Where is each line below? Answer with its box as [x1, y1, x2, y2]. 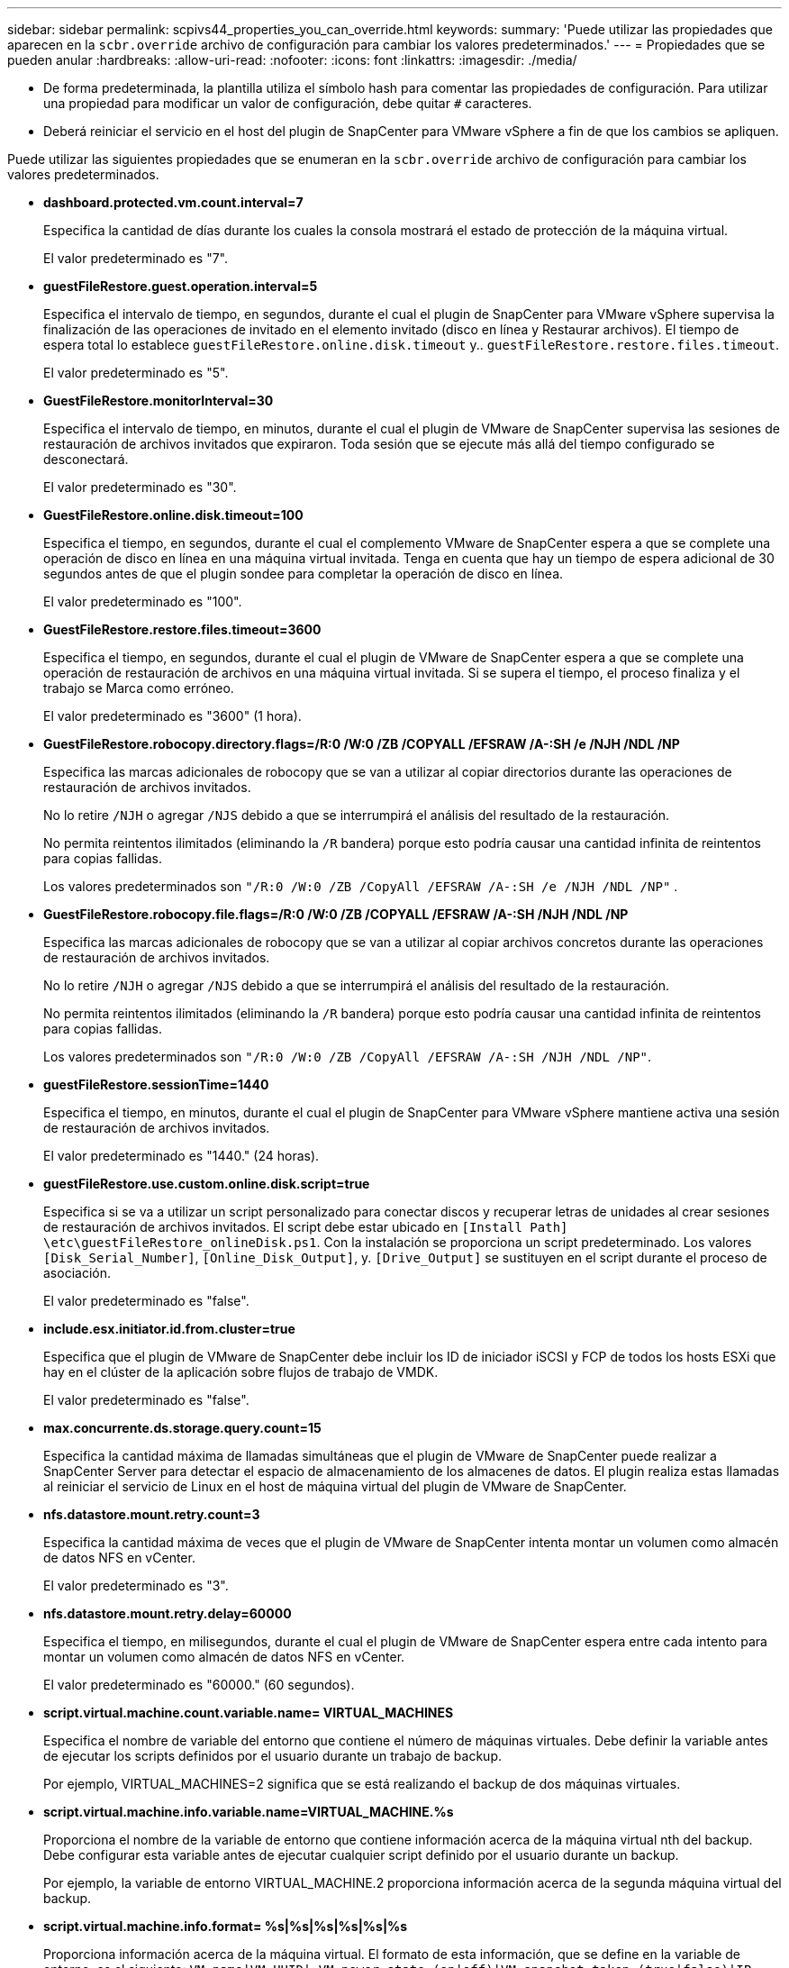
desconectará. [43, 451, 129, 467]
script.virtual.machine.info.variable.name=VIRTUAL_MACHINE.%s [43, 1804, 454, 1819]
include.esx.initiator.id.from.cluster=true [43, 1321, 295, 1336]
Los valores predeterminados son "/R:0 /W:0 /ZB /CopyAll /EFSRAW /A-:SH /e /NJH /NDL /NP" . [43, 879, 678, 894]
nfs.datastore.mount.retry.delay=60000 [43, 1606, 292, 1621]
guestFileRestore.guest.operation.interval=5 [43, 278, 318, 294]
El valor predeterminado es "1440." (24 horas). [43, 1148, 320, 1163]
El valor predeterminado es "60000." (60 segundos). [43, 1677, 355, 1692]
